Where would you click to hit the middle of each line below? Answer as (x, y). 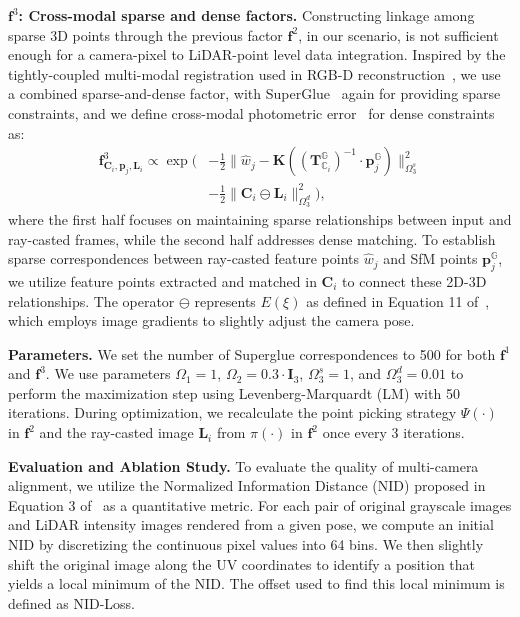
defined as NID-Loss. (71, 602)
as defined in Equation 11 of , (398, 300)
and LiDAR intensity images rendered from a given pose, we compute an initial (251, 524)
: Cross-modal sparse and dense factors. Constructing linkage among (246, 15)
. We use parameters (108, 373)
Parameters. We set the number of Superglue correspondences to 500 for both (252, 353)
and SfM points (430, 258)
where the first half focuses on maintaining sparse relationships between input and (260, 218)
